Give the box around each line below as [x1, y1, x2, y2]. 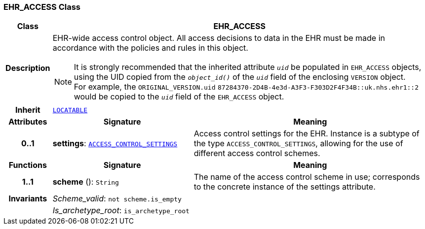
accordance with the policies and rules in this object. [52, 43, 248, 53]
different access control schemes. [193, 148, 320, 159]
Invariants [8, 194, 47, 204]
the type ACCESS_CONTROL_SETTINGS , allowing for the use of [193, 138, 403, 149]
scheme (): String [52, 177, 119, 187]
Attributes [8, 117, 47, 127]
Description [5, 63, 50, 73]
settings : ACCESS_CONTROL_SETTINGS [52, 138, 178, 149]
